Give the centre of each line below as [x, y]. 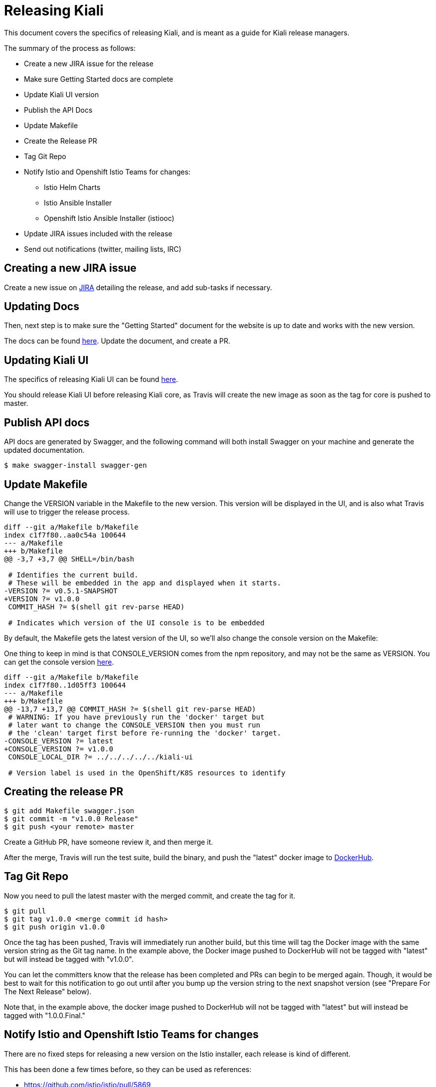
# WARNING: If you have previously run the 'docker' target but [136, 717]
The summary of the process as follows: [70, 48]
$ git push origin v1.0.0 [55, 927]
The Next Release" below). [48, 991]
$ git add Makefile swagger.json [69, 811]
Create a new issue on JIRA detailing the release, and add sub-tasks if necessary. [138, 287]
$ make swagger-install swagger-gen [75, 465]
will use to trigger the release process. [67, 512]
